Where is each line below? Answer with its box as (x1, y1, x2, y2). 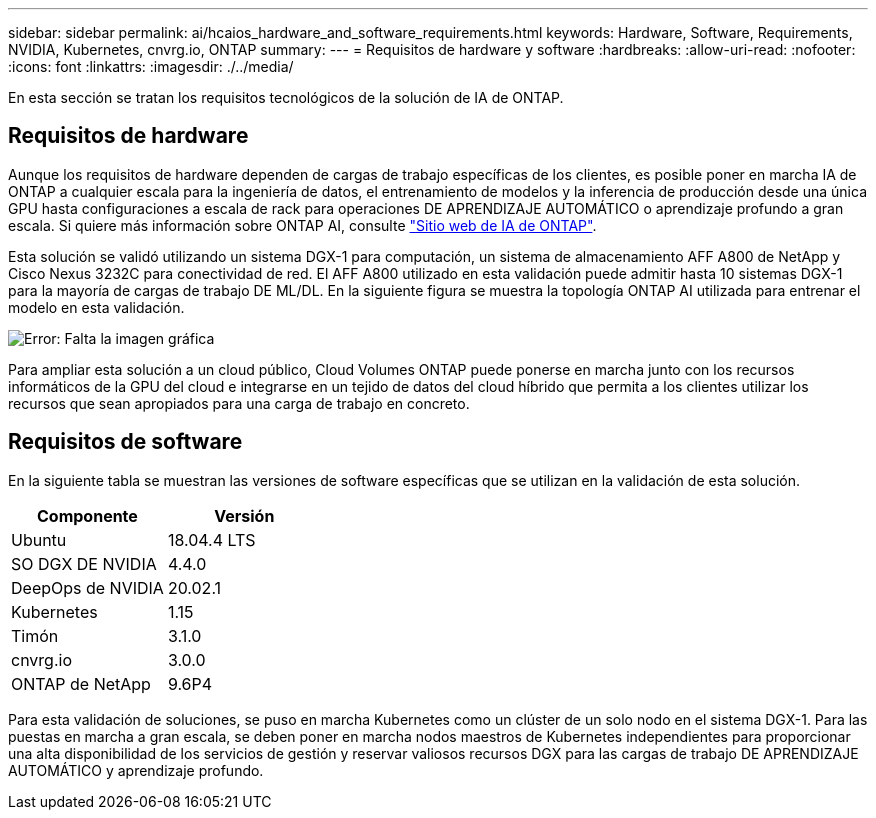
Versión (214, 505, 275, 526)
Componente (37, 505, 138, 526)
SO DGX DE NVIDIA (11, 553, 157, 574)
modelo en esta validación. (8, 298, 185, 316)
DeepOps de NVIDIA (11, 577, 164, 598)
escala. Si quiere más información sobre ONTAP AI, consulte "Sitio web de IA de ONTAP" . (8, 216, 597, 234)
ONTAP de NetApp (11, 673, 151, 694)
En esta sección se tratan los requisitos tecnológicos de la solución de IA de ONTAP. (8, 89, 564, 106)
